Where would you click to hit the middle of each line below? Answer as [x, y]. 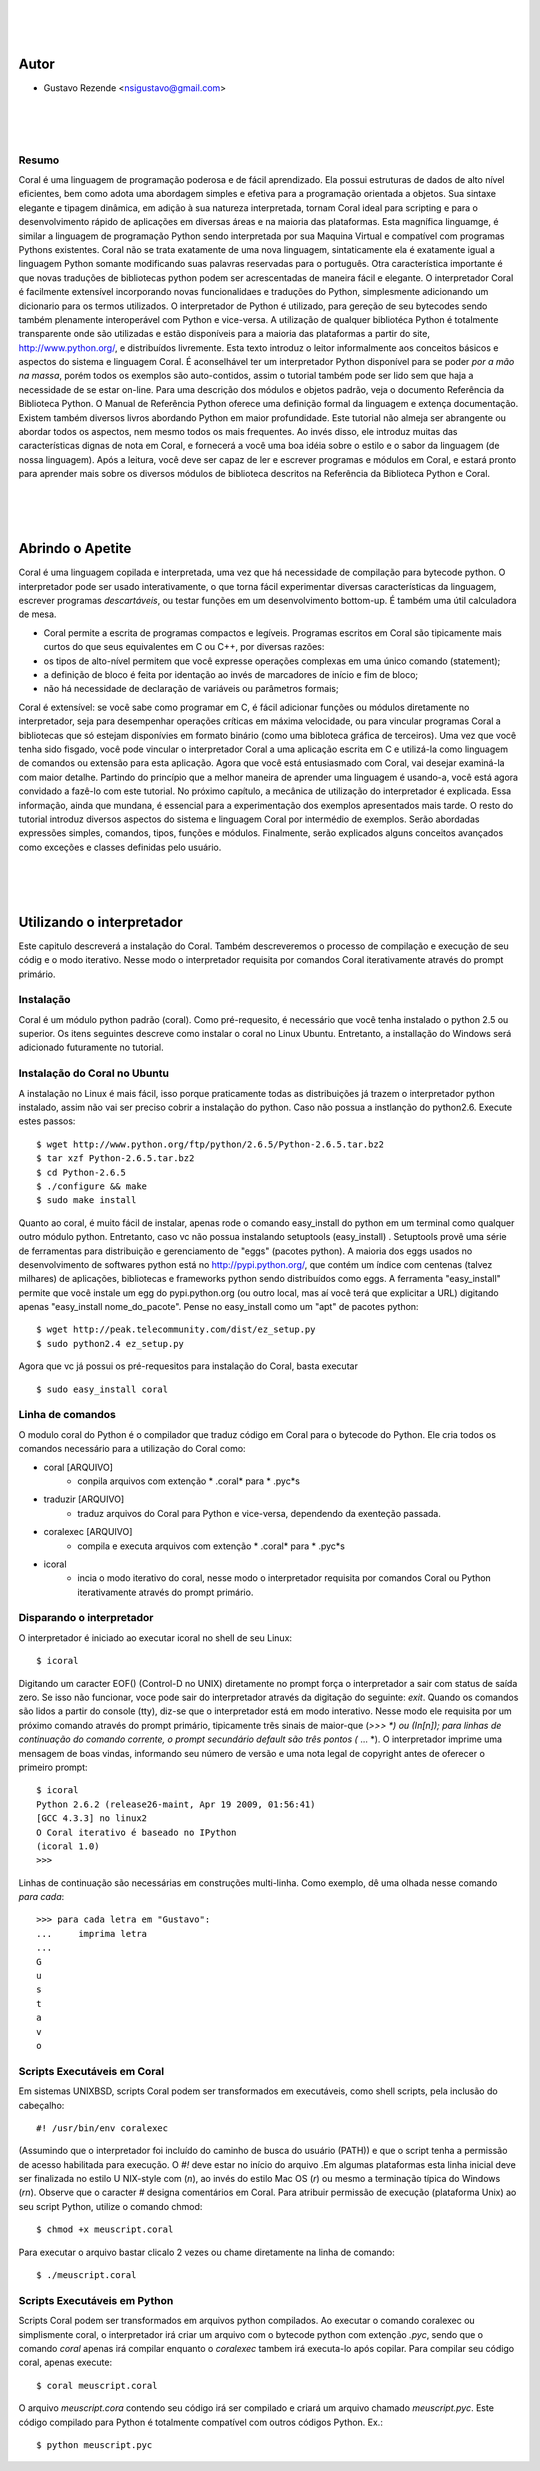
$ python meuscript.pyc [94, 2444]
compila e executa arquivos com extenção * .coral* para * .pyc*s [211, 1546]
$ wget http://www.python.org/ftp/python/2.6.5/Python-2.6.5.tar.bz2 [210, 1144]
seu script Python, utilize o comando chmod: [110, 2206]
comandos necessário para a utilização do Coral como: [132, 1449]
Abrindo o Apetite [75, 548]
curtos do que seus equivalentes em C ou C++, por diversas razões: [184, 647]
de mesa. [37, 614]
